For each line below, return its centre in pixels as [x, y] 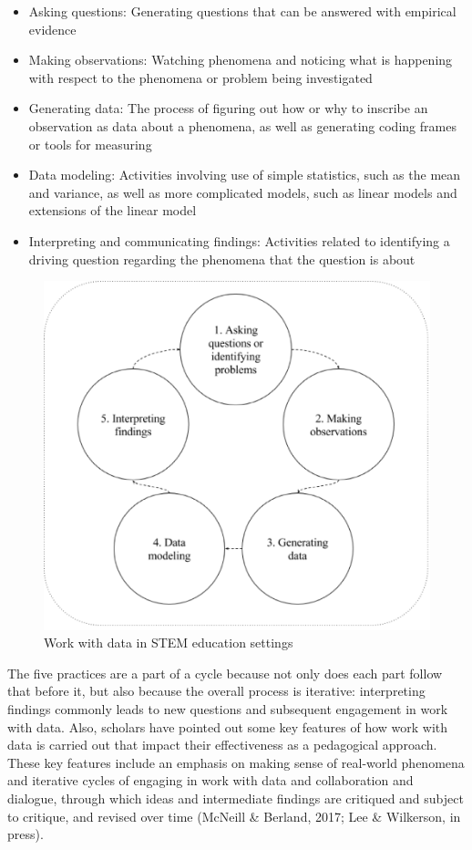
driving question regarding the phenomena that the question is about [222, 259]
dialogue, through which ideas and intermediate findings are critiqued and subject [236, 798]
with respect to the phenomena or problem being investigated [200, 77]
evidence [52, 29]
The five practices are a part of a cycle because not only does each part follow [225, 673]
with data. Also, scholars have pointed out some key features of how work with [228, 726]
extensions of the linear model [113, 210]
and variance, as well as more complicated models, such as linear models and [243, 192]
